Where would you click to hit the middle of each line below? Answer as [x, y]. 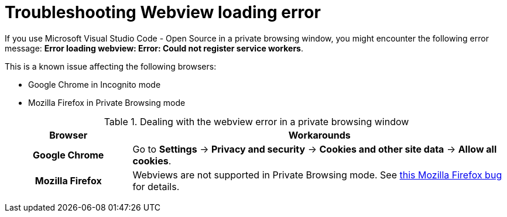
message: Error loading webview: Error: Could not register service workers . [154, 48]
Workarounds [319, 135]
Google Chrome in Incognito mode [95, 84]
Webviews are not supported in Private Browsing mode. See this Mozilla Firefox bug [317, 175]
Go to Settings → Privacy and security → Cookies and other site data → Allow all [315, 149]
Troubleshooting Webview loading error [163, 12]
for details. [156, 186]
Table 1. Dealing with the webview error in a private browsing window [256, 121]
